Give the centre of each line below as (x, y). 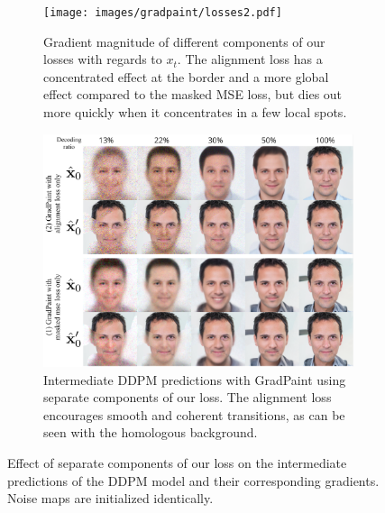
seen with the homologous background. (151, 432)
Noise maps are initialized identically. (110, 498)
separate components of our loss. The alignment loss (188, 397)
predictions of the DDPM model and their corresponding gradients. (193, 480)
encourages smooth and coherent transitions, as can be (194, 414)
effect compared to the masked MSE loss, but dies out (193, 94)
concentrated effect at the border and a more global (186, 76)
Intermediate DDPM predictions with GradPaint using (195, 379)
